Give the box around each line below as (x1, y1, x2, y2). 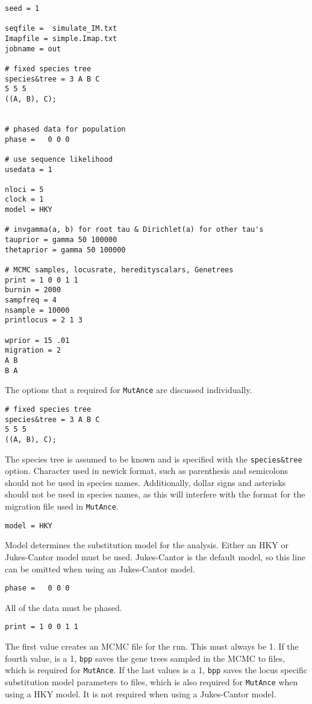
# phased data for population (5, 124, 126, 133)
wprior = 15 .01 (5, 336, 70, 345)
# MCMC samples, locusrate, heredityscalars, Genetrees (5, 266, 234, 275)
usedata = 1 (5, 165, 52, 174)
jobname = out (5, 44, 61, 53)
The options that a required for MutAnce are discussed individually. (5, 383, 252, 396)
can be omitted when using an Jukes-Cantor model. (5, 562, 195, 575)
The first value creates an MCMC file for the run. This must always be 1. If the (5, 640, 299, 652)
